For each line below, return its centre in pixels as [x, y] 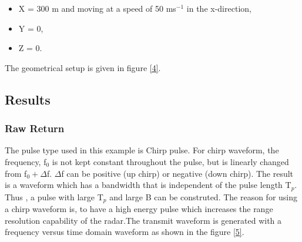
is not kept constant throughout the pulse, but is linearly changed [170, 161]
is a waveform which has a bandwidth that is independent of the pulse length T [148, 185]
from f [16, 173]
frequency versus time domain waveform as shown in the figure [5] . [125, 232]
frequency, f [26, 161]
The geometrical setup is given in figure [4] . [83, 67]
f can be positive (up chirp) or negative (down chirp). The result [177, 173]
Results [28, 99]
